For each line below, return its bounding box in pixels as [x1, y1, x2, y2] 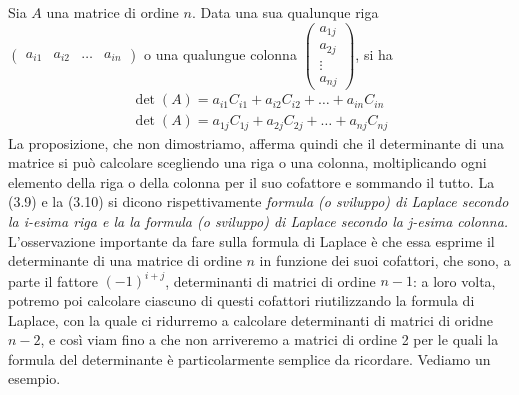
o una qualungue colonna [144, 43, 297, 64]
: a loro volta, [412, 270, 496, 291]
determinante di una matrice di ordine [8, 250, 242, 271]
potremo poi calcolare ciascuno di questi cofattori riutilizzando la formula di [8, 289, 475, 310]
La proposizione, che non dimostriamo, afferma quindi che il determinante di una [8, 132, 504, 153]
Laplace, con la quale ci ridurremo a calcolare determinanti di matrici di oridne [8, 309, 494, 330]
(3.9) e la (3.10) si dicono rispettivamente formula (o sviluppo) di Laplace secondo [8, 191, 509, 212]
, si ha [355, 43, 393, 64]
